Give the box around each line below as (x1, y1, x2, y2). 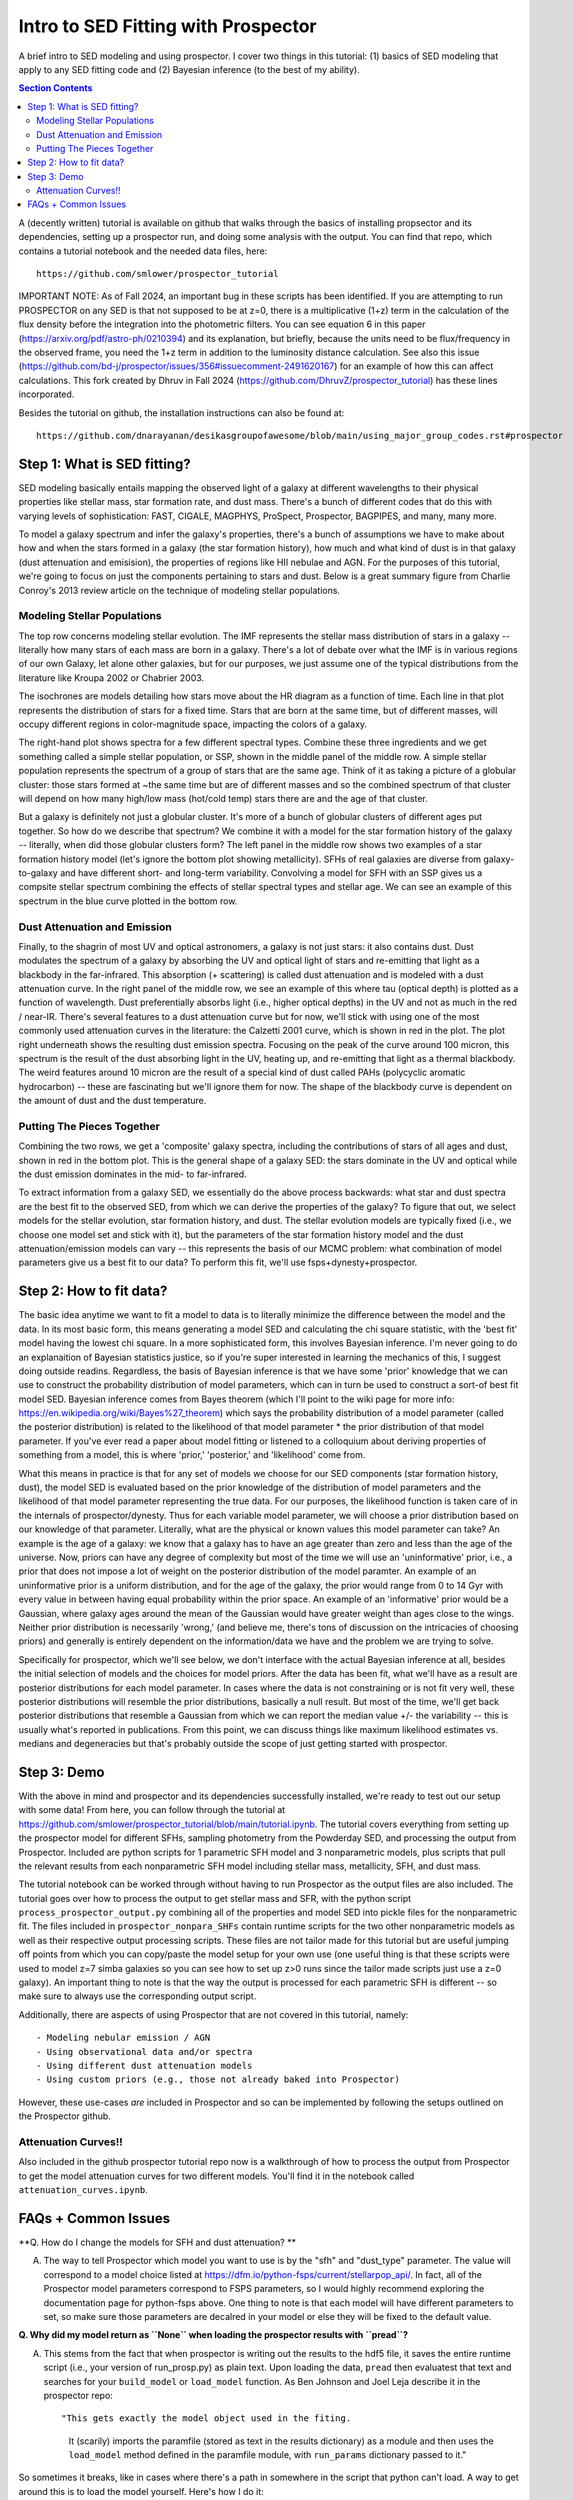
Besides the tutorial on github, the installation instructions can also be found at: (18, 406, 345, 419)
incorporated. (18, 388, 75, 400)
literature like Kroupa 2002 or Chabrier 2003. (18, 671, 205, 684)
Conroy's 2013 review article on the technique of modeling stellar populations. (18, 584, 340, 596)
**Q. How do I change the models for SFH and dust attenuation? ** (18, 2236, 297, 2248)
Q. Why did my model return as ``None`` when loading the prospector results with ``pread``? (18, 2329, 409, 2341)
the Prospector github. (18, 2110, 112, 2122)
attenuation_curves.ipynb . (18, 2184, 149, 2196)
